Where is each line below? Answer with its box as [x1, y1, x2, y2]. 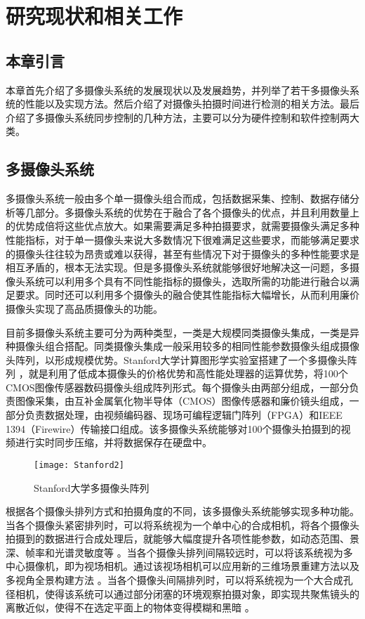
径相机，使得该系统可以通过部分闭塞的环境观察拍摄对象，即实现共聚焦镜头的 [6, 586, 359, 601]
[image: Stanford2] [34, 460, 124, 470]
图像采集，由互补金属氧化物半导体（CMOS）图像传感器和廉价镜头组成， [15, 393, 350, 408]
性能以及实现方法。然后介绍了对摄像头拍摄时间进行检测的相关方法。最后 [25, 96, 359, 111]
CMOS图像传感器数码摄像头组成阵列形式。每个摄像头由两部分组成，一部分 [6, 379, 350, 394]
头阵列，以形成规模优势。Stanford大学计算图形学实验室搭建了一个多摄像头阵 [6, 352, 357, 367]
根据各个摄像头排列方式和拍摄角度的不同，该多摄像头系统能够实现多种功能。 [6, 504, 359, 519]
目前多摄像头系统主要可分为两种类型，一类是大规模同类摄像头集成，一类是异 [6, 325, 359, 339]
